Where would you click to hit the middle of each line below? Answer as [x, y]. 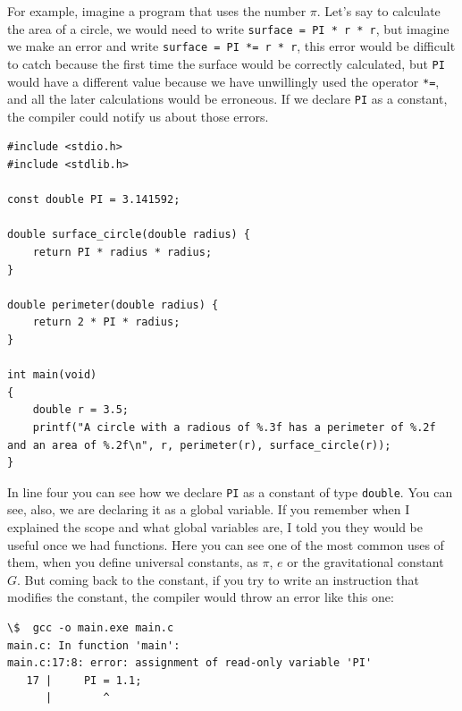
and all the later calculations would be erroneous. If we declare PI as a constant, [227, 99]
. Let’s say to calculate [378, 11]
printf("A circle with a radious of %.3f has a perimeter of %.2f [234, 427]
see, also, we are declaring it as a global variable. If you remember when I [209, 509]
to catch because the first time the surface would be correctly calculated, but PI [226, 63]
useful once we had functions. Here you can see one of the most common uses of [226, 544]
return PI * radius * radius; [122, 253]
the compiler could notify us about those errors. [138, 116]
